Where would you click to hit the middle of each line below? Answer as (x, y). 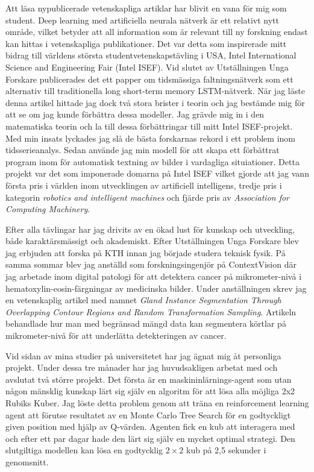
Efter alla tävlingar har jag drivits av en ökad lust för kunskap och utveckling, (150, 229)
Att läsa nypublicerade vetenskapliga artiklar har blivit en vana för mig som (146, 8)
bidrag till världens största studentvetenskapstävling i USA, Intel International (151, 55)
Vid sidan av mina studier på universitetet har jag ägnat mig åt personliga (143, 355)
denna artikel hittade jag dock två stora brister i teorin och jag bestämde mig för (155, 102)
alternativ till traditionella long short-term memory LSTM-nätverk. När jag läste (155, 91)
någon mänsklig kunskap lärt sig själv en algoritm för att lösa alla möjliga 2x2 (150, 391)
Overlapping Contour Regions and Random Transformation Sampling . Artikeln (151, 311)
